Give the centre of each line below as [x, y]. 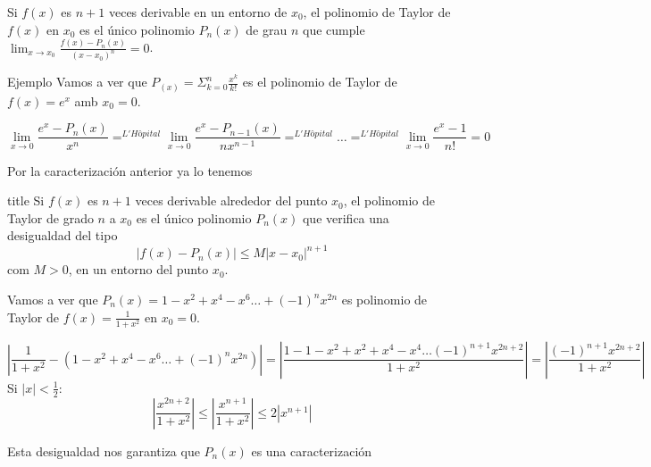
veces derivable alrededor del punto [231, 200]
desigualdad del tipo [63, 235]
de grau [267, 29]
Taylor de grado [50, 217]
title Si [26, 200]
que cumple [334, 29]
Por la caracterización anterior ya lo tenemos [130, 170]
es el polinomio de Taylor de [320, 82]
